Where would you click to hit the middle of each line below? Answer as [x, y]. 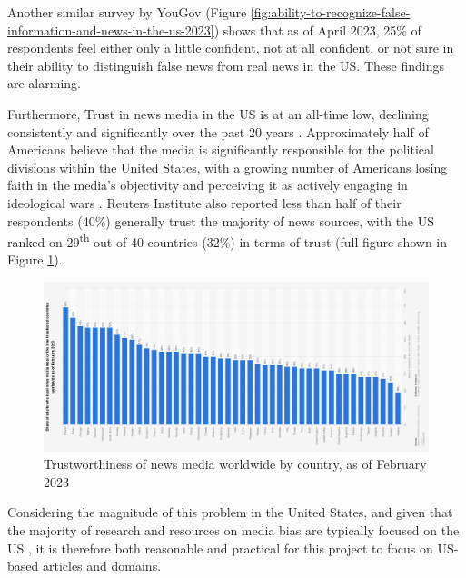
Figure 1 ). [35, 259]
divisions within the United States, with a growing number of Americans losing [228, 167]
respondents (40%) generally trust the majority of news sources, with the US [221, 220]
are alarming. [44, 83]
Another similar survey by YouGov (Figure [127, 12]
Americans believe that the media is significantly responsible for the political [221, 149]
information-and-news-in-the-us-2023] [111, 30]
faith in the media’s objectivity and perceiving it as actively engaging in [208, 185]
